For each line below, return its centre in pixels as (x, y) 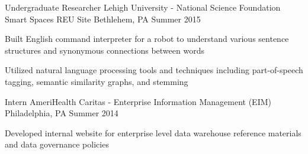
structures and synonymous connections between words (105, 50)
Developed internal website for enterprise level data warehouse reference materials (153, 132)
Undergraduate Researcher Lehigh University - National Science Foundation (143, 7)
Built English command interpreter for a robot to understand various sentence (147, 39)
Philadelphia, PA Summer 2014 (62, 113)
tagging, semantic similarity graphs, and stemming (97, 81)
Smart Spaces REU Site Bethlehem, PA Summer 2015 (103, 19)
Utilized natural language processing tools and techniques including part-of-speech (154, 70)
